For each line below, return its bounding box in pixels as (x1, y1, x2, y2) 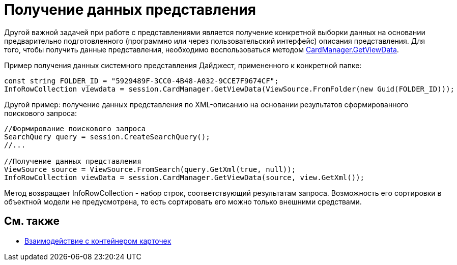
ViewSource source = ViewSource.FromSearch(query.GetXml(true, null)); (4, 165, 296, 173)
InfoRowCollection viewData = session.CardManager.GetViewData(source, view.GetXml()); (4, 173, 365, 182)
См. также (4, 215, 60, 228)
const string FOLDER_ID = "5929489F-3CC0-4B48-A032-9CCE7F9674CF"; (4, 76, 279, 85)
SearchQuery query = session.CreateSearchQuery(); (4, 132, 210, 141)
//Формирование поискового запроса (4, 124, 146, 133)
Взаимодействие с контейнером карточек (24, 236, 172, 245)
